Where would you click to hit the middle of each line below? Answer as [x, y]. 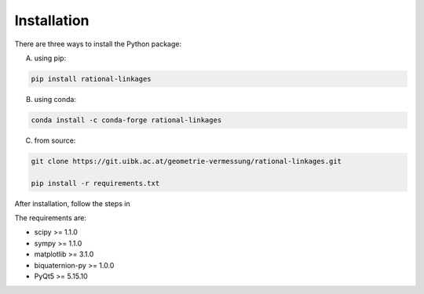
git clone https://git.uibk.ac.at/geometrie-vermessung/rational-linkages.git [186, 161]
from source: [55, 140]
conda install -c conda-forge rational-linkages [126, 120]
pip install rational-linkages [91, 79]
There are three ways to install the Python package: [98, 44]
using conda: [55, 99]
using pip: [50, 58]
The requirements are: [50, 218]
